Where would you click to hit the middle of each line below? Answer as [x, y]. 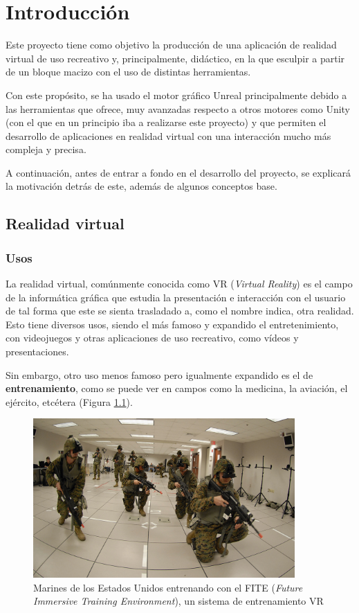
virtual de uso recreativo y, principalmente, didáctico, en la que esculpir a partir [175, 58]
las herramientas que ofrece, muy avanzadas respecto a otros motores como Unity [178, 108]
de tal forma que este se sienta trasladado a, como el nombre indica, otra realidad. [180, 311]
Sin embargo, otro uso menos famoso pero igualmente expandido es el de [159, 374]
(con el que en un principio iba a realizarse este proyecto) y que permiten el [166, 122]
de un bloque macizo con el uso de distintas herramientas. [128, 72]
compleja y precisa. [46, 149]
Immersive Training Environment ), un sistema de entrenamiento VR [178, 601]
